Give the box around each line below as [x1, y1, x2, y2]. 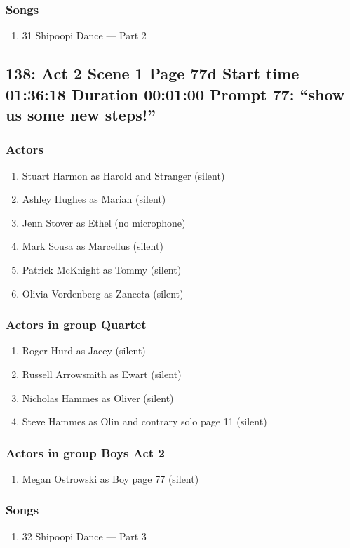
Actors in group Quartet [6, 316, 147, 333]
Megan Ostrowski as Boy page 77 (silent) [22, 471, 199, 486]
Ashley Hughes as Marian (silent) [22, 192, 166, 206]
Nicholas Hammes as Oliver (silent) [22, 390, 174, 405]
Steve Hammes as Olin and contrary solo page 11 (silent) [22, 414, 267, 429]
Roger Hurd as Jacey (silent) [22, 343, 146, 358]
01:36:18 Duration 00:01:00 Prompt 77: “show [6, 83, 345, 105]
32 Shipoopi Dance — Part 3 [22, 528, 147, 543]
